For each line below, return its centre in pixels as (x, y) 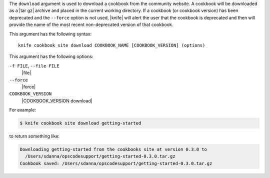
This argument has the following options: (51, 56)
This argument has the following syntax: (50, 34)
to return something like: (34, 136)
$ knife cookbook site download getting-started (80, 123)
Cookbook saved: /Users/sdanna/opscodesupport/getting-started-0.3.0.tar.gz (116, 163)
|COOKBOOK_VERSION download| (57, 100)
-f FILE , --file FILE (34, 65)
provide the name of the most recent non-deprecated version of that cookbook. (91, 24)
